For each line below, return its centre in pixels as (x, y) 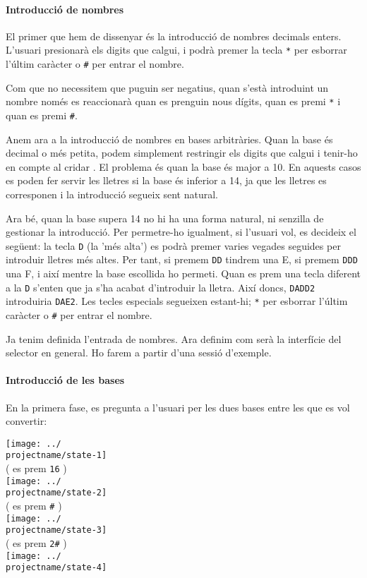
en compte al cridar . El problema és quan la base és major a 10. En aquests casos (183, 166)
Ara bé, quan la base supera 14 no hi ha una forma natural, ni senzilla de (165, 218)
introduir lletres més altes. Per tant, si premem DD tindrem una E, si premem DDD (182, 259)
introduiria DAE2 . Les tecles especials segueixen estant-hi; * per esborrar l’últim (177, 301)
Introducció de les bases (65, 380)
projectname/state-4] (56, 568)
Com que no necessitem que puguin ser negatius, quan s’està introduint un (167, 87)
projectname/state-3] (56, 530)
